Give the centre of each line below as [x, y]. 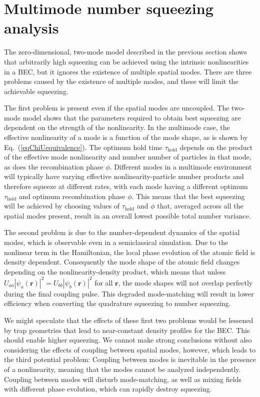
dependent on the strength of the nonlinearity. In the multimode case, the [117, 127]
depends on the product [216, 147]
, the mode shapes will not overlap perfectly [185, 282]
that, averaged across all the [200, 206]
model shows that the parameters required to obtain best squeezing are [132, 117]
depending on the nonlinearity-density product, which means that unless [115, 271]
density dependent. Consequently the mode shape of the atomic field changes [122, 262]
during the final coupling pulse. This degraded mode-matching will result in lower [129, 293]
